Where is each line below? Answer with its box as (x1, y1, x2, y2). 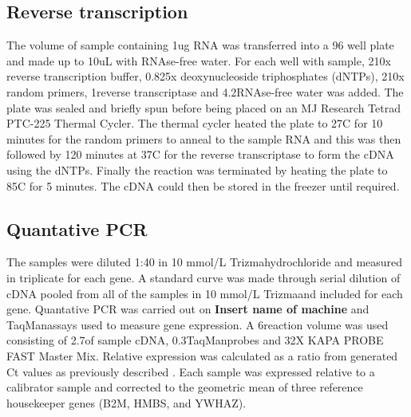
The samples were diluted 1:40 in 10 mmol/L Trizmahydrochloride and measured (6, 254, 403, 270)
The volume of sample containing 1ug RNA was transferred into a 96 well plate (6, 37, 394, 53)
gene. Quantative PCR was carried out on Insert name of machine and (6, 301, 370, 317)
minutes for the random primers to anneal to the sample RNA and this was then (6, 130, 401, 147)
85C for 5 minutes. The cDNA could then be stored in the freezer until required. (6, 177, 400, 194)
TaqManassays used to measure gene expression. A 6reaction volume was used (6, 316, 389, 332)
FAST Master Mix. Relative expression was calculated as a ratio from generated (6, 347, 398, 364)
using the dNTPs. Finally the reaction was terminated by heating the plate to (6, 161, 388, 178)
